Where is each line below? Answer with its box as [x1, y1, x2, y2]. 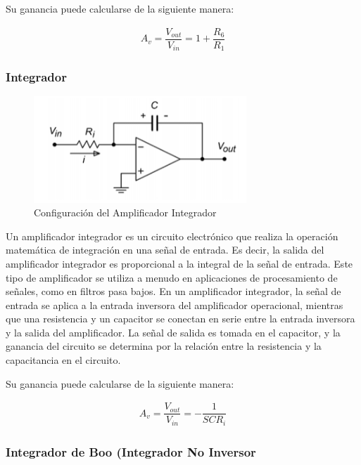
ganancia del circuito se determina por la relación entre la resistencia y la [6, 339, 322, 353]
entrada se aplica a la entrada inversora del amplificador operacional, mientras [6, 297, 343, 312]
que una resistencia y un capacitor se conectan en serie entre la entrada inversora [6, 311, 355, 326]
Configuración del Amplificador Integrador [34, 205, 217, 220]
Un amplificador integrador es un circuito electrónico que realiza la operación [6, 228, 338, 243]
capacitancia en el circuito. [6, 353, 121, 367]
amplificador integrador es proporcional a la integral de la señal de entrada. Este [6, 256, 353, 270]
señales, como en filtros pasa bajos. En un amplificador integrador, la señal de [6, 284, 341, 299]
